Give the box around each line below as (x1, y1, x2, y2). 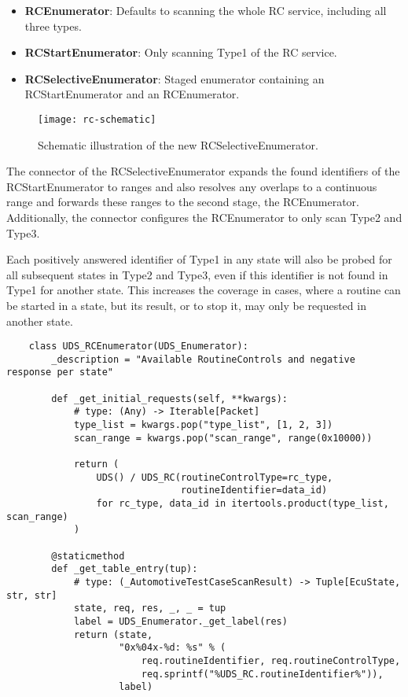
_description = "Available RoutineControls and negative (51, 353, 355, 365)
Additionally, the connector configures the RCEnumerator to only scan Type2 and (6, 209, 402, 225)
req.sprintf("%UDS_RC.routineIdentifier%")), (141, 668, 384, 680)
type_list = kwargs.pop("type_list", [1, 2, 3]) (73, 419, 333, 431)
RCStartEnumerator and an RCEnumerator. (24, 86, 240, 102)
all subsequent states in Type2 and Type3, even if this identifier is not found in (6, 266, 388, 282)
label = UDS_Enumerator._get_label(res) (73, 615, 288, 627)
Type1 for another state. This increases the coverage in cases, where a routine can (6, 282, 401, 298)
